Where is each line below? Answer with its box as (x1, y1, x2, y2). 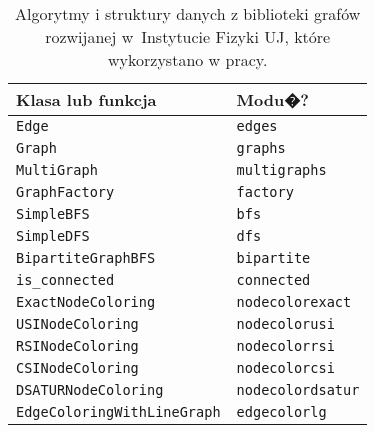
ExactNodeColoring (16, 294, 156, 310)
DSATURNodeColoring (16, 382, 164, 398)
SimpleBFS (16, 206, 90, 222)
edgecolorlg (236, 404, 327, 420)
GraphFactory (16, 184, 115, 200)
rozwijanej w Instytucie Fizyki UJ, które (45, 25, 331, 48)
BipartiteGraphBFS (16, 250, 156, 266)
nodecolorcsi (236, 360, 335, 376)
